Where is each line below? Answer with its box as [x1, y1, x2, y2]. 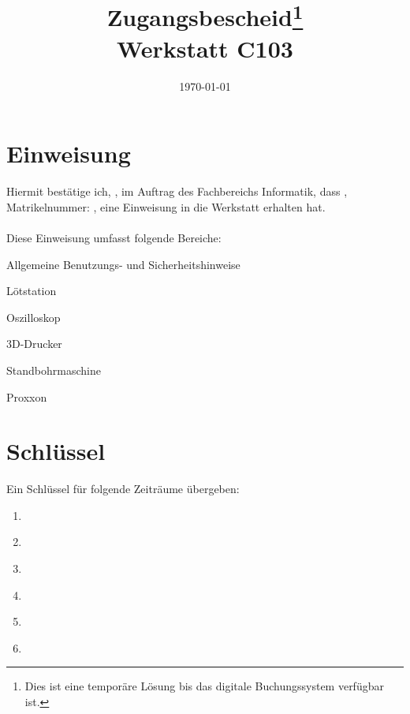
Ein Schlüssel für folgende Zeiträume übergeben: [6, 480, 240, 497]
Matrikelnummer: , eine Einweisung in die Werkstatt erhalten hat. [6, 198, 326, 215]
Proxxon [6, 388, 47, 405]
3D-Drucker [6, 335, 62, 352]
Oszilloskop [6, 308, 61, 325]
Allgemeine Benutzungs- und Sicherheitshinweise [6, 256, 240, 272]
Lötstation [6, 282, 57, 299]
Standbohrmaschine [6, 361, 101, 378]
